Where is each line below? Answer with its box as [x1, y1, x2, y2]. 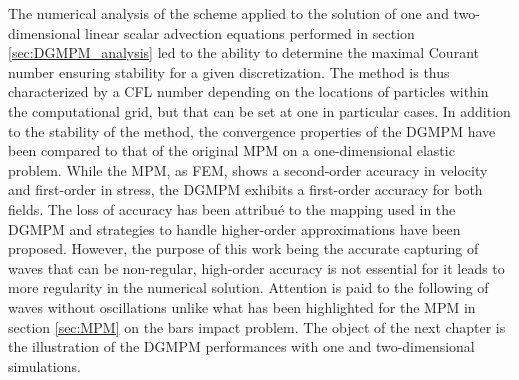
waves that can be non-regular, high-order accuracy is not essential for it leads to [8, 257, 505, 278]
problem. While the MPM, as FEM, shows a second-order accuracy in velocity [8, 159, 488, 180]
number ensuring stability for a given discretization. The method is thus [8, 61, 450, 82]
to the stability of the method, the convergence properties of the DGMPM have [8, 120, 496, 141]
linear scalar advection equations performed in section [85, 22, 415, 43]
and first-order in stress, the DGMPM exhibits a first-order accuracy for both [8, 179, 483, 200]
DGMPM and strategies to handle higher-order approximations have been [8, 218, 461, 239]
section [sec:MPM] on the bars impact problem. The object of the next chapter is [8, 316, 506, 337]
